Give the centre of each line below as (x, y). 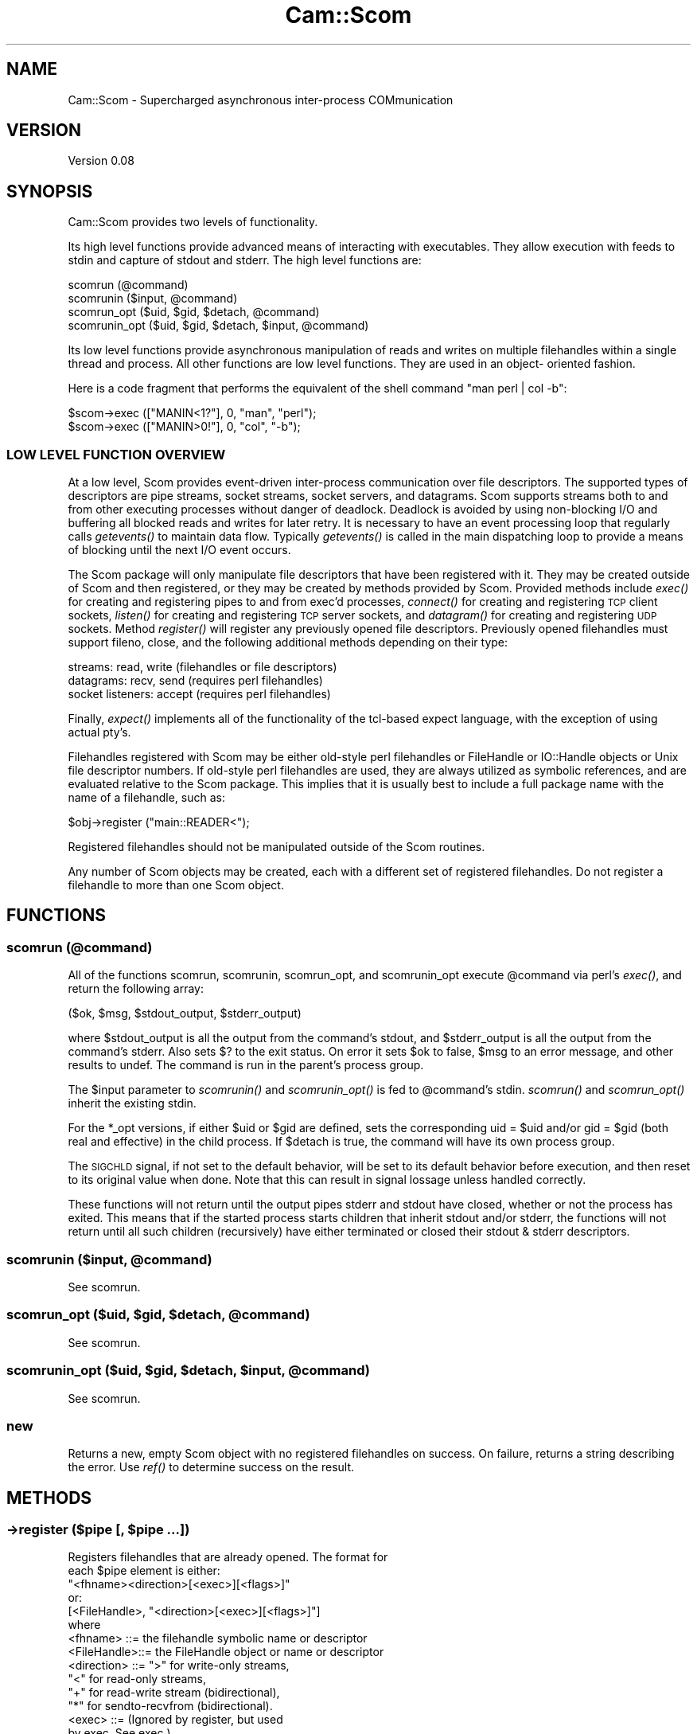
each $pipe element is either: (144, 1571)
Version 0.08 (101, 161)
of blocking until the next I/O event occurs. (179, 550)
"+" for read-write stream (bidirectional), (174, 1693)
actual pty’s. (99, 732)
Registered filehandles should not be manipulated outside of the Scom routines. (276, 847)
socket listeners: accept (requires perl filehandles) (199, 694)
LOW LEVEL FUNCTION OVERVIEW (116, 454)
